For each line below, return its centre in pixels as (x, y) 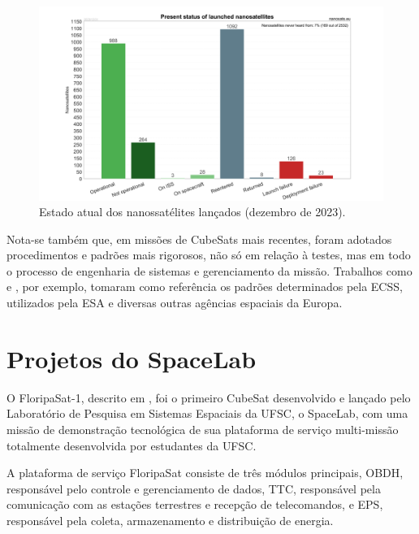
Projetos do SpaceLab (132, 358)
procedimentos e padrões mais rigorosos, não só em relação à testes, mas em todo (209, 255)
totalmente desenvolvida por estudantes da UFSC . (132, 445)
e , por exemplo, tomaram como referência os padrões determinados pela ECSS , (205, 287)
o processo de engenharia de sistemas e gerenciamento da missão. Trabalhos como (209, 270)
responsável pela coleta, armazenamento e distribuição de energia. (170, 520)
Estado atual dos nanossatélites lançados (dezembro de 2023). (192, 212)
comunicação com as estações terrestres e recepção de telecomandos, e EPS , (195, 504)
